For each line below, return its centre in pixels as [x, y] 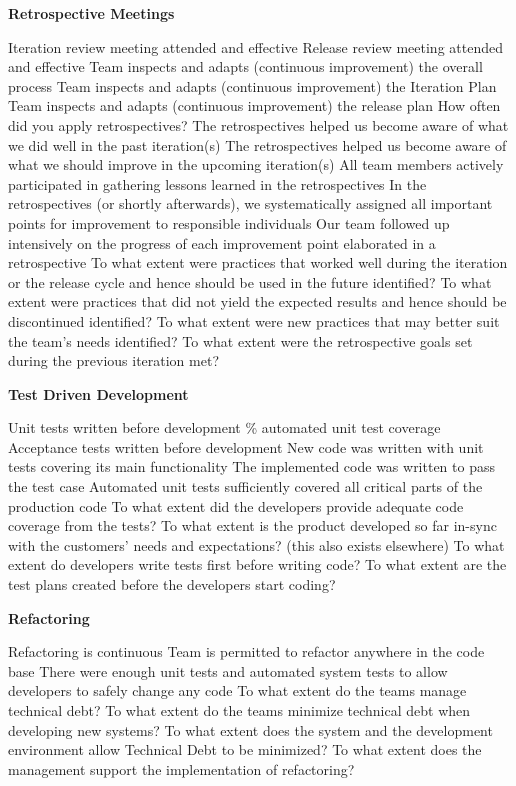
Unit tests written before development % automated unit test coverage [224, 427]
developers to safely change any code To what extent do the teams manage [237, 690]
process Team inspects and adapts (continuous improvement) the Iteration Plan [252, 85]
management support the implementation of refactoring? [181, 768]
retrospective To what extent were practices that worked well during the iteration [258, 262]
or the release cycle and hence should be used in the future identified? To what [250, 281]
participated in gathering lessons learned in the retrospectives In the [217, 183]
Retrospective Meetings [91, 13]
